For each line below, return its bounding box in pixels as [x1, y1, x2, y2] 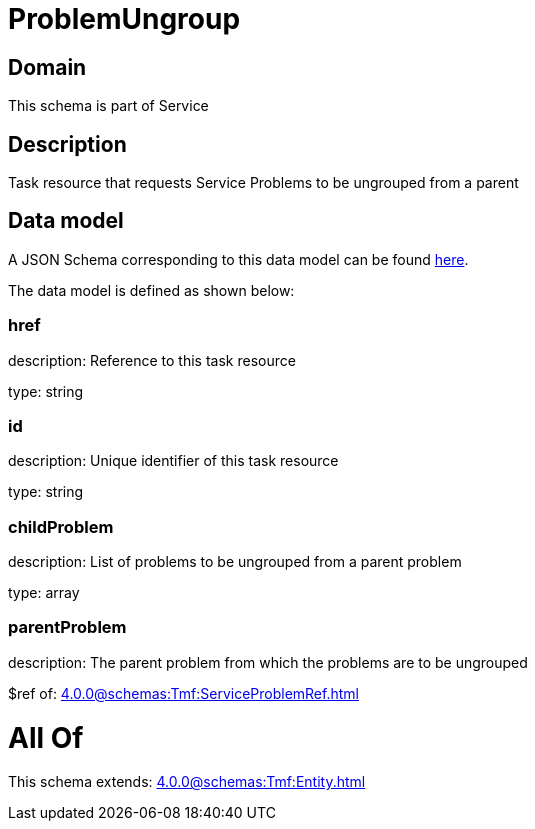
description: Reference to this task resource [8, 351, 296, 369]
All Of [8, 720, 84, 755]
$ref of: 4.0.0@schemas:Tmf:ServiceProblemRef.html [8, 684, 359, 702]
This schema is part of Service [8, 97, 209, 115]
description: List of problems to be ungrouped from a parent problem [8, 553, 462, 571]
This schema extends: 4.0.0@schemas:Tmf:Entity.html [8, 773, 366, 791]
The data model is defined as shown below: [8, 281, 295, 299]
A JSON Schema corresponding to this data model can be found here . [8, 250, 469, 268]
